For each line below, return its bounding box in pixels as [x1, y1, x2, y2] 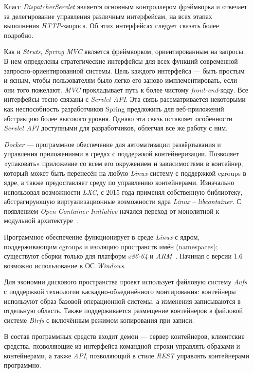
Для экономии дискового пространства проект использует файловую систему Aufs [4, 277, 247, 287]
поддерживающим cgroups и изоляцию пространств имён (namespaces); [4, 241, 218, 251]
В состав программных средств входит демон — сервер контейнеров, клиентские [4, 331, 245, 341]
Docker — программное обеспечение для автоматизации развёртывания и [4, 139, 221, 149]
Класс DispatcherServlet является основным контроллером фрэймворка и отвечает [4, 1, 247, 11]
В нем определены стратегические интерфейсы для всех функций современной [4, 56, 238, 66]
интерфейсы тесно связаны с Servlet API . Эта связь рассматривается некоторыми [4, 94, 246, 104]
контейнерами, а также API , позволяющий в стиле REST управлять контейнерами [4, 350, 249, 360]
